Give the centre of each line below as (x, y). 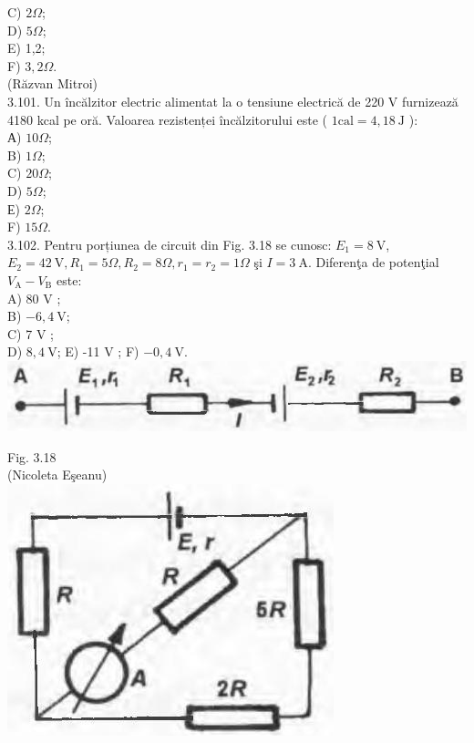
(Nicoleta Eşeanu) (57, 475)
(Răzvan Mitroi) (53, 83)
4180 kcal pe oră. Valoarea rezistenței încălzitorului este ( (168, 119)
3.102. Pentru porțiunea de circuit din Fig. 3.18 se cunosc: (170, 244)
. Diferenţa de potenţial (373, 262)
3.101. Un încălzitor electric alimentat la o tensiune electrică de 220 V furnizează (233, 101)
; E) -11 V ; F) (98, 351)
